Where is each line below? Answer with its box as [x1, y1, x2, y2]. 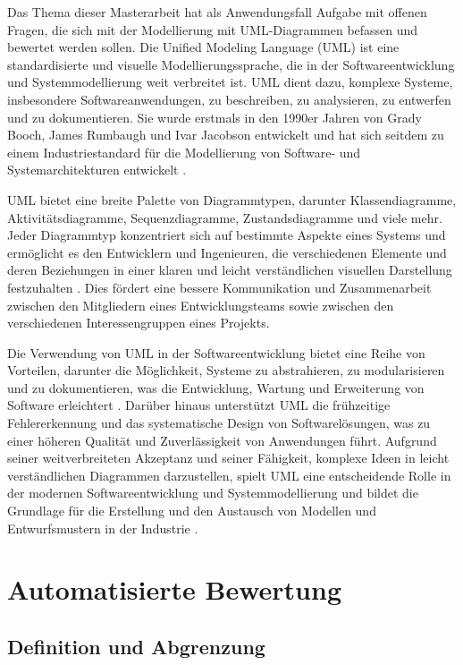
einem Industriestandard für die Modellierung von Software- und [7, 142, 361, 161]
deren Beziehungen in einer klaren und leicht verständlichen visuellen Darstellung [7, 260, 452, 279]
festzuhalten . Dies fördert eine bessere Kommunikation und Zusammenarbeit [7, 277, 432, 296]
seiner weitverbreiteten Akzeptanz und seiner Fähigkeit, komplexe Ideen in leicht [7, 448, 450, 467]
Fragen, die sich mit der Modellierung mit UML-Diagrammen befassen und [7, 20, 418, 38]
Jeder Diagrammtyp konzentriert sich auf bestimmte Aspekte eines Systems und [7, 226, 446, 244]
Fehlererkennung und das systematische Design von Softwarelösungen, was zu [7, 413, 431, 432]
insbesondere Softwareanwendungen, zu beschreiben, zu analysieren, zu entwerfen [7, 90, 451, 108]
